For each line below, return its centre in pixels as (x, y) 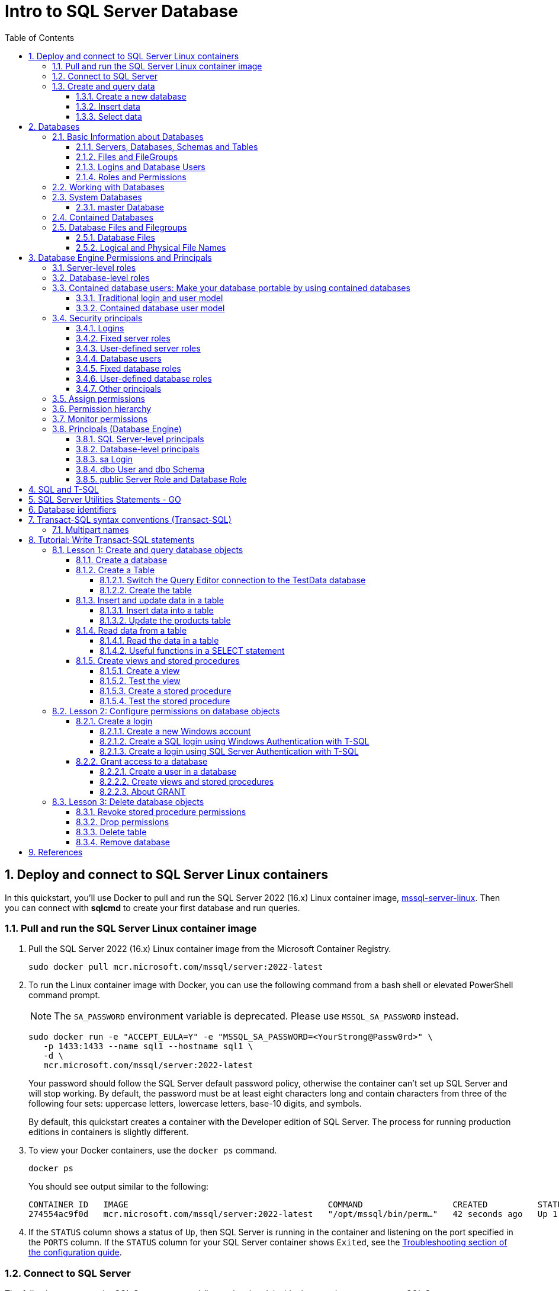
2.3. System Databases (97, 197)
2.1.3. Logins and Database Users (141, 167)
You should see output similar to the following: (119, 1187)
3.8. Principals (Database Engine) (117, 429)
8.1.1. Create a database (122, 560)
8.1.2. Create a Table (115, 570)
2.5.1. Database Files (115, 237)
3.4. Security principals (97, 318)
